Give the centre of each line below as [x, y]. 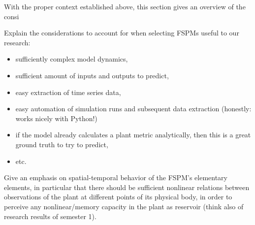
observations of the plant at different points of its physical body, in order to [118, 197]
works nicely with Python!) [56, 118]
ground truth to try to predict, [62, 144]
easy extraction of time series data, [68, 92]
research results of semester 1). [50, 216]
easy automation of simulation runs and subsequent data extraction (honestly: [133, 109]
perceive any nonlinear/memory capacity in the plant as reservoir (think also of [124, 206]
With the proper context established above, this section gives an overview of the [125, 6]
